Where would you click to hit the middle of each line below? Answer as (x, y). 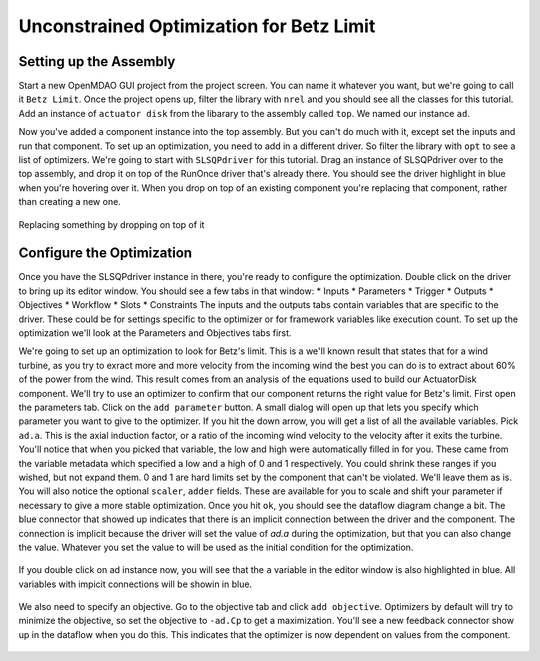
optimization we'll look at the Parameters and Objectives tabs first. (155, 333)
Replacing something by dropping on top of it (111, 224)
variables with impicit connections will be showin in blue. (135, 584)
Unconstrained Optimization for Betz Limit (197, 26)
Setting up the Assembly (97, 61)
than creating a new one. (70, 202)
